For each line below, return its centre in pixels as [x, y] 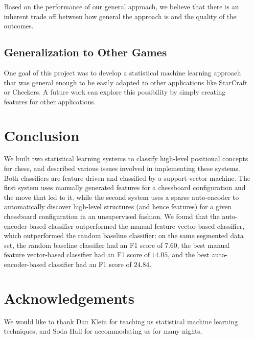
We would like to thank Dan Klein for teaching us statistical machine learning [121, 321]
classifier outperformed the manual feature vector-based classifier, [146, 226]
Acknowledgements [69, 298]
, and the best [188, 254]
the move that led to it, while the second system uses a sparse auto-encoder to [122, 197]
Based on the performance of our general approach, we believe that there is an [122, 6]
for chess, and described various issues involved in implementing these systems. [122, 168]
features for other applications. [50, 101]
